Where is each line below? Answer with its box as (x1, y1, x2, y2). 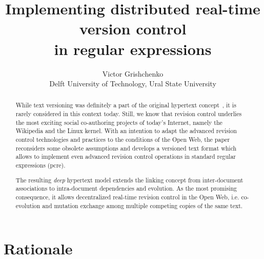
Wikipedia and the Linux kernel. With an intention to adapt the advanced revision (15, 126, 237, 135)
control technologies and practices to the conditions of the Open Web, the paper (15, 135, 230, 144)
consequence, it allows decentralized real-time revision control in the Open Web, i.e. (15, 192, 239, 201)
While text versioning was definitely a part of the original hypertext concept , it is (15, 101, 236, 109)
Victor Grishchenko (102, 68, 164, 79)
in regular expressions (54, 38, 212, 59)
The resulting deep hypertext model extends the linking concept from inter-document (15, 175, 243, 184)
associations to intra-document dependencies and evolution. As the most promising (15, 184, 237, 193)
